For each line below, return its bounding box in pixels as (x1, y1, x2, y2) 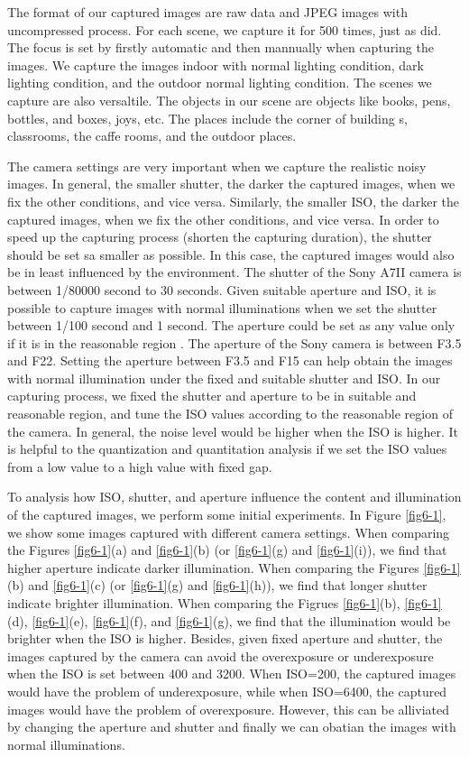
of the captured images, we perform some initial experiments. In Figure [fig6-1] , (7, 505, 446, 524)
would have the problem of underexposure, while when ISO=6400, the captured (7, 681, 447, 700)
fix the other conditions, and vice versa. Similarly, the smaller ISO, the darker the (7, 191, 459, 210)
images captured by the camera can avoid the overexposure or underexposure (7, 646, 434, 665)
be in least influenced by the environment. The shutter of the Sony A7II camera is (7, 263, 462, 282)
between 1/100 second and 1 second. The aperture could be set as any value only (7, 316, 455, 335)
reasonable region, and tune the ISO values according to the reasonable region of (7, 404, 453, 423)
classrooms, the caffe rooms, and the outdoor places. (7, 126, 297, 145)
